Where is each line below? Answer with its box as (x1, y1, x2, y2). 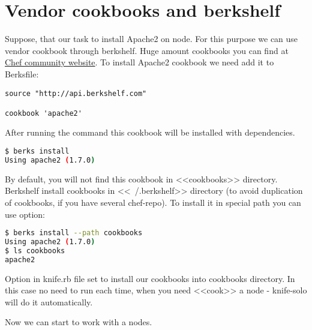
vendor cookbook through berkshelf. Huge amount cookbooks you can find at (5, 44, 289, 56)
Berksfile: (5, 67, 39, 80)
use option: (5, 208, 45, 220)
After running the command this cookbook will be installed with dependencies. (5, 126, 295, 139)
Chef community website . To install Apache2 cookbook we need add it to (5, 56, 274, 68)
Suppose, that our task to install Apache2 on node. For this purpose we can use (5, 32, 298, 45)
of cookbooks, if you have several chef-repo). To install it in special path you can (5, 196, 301, 208)
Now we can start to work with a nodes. (5, 316, 152, 328)
